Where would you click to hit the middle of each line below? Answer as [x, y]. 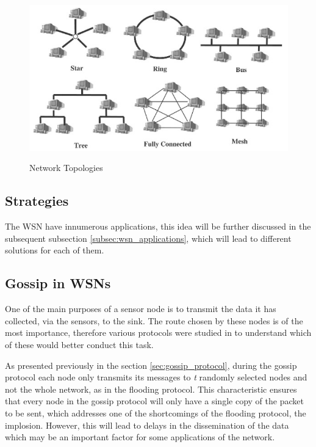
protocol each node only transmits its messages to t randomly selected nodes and [156, 377]
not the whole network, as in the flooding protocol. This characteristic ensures [151, 389]
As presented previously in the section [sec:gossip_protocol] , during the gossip [151, 365]
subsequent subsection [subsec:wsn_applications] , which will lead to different [148, 238]
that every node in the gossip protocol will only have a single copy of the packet [154, 401]
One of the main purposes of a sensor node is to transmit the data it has [141, 309]
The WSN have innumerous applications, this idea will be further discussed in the [158, 226]
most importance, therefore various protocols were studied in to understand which [158, 333]
